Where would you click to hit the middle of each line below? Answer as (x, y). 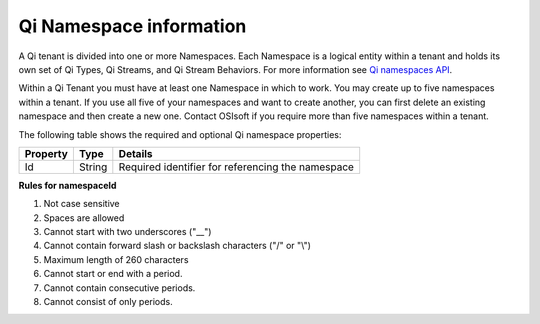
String (93, 167)
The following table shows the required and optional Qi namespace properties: (180, 134)
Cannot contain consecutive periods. (119, 287)
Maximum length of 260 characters (116, 259)
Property (46, 153)
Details (136, 153)
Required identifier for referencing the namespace (236, 167)
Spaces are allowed (84, 217)
